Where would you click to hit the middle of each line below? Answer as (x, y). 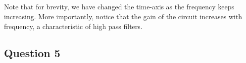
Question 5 (32, 52)
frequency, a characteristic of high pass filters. (73, 26)
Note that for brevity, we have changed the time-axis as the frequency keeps (119, 7)
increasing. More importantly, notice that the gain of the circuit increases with (123, 16)
